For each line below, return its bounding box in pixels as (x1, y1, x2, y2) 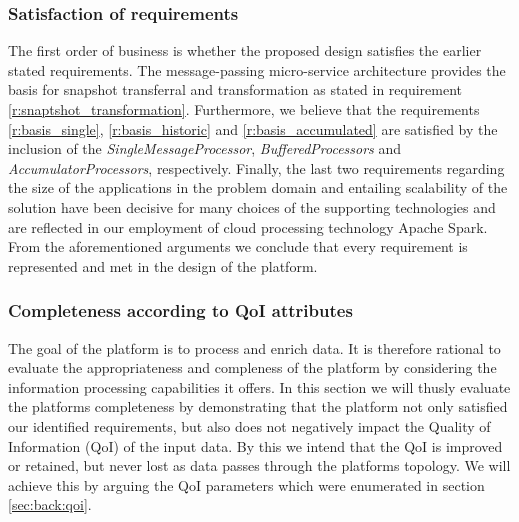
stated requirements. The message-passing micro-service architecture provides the (8, 59, 506, 80)
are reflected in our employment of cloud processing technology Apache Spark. (8, 216, 488, 237)
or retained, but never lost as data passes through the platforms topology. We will (8, 455, 511, 476)
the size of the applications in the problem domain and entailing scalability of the (8, 177, 508, 198)
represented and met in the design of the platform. (8, 255, 318, 276)
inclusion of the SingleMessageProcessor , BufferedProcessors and (8, 138, 402, 159)
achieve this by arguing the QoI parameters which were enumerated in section (8, 474, 485, 495)
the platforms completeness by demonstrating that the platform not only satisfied (8, 396, 508, 417)
